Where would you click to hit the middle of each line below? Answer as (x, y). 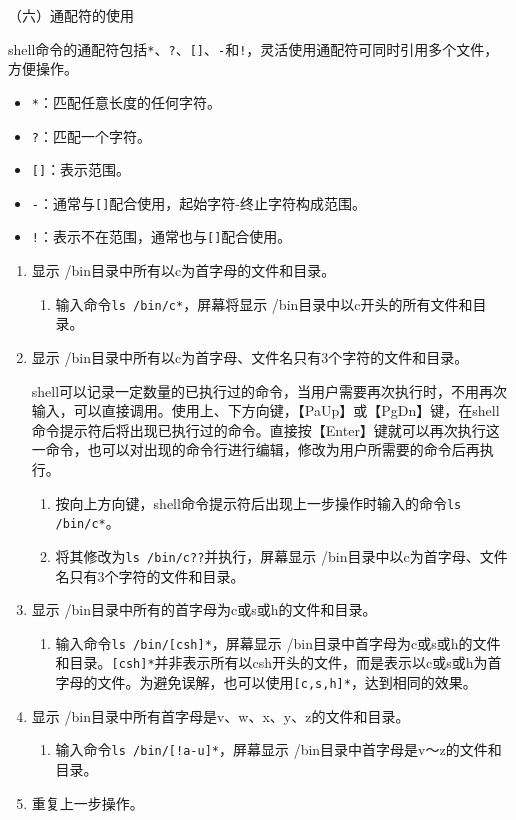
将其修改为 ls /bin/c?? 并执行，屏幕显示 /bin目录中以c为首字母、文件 (281, 555)
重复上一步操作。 (87, 802)
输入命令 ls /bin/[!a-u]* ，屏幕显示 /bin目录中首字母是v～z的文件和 (278, 749)
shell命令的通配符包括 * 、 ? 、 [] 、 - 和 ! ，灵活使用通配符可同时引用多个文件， (253, 48)
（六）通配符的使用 (71, 15)
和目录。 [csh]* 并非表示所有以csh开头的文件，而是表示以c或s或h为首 (278, 662)
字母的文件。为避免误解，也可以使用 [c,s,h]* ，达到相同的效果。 (266, 682)
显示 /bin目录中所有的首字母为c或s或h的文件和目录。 (204, 609)
